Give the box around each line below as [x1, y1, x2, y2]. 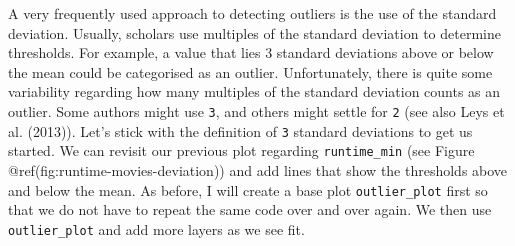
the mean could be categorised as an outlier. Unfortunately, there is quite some [8, 61, 493, 82]
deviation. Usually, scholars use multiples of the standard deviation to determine [8, 22, 501, 43]
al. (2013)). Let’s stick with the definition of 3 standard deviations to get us [8, 120, 473, 141]
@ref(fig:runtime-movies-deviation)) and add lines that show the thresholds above [8, 159, 508, 180]
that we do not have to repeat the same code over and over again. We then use [8, 199, 492, 220]
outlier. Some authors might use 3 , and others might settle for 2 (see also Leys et [8, 100, 505, 121]
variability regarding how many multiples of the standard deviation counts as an [8, 81, 501, 102]
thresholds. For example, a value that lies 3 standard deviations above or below [8, 42, 494, 63]
